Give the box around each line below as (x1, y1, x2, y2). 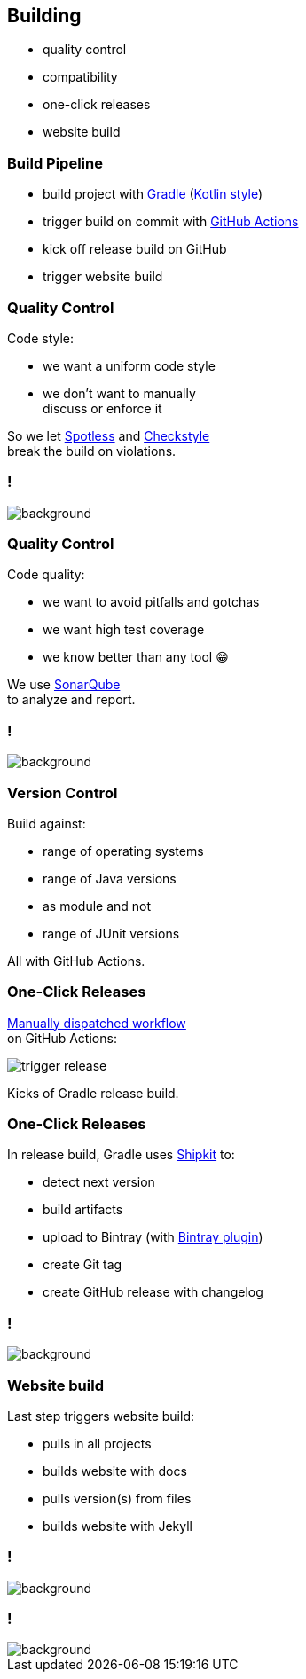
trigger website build (43, 269, 163, 285)
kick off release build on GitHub (43, 241, 227, 257)
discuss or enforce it (43, 400, 162, 416)
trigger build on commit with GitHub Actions (43, 214, 299, 230)
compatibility (43, 69, 118, 85)
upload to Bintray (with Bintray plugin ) (43, 1229, 263, 1245)
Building (7, 4, 82, 27)
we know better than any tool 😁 (43, 649, 229, 665)
